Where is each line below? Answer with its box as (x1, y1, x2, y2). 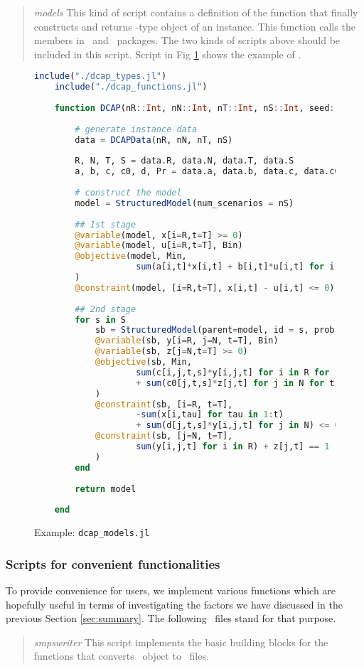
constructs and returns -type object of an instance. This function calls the (33, 18, 355, 33)
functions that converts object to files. (33, 648, 209, 663)
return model (75, 483, 136, 494)
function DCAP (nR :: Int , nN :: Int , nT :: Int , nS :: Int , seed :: (54, 103, 340, 113)
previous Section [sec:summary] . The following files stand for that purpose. (6, 611, 336, 626)
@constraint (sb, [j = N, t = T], (95, 431, 233, 441)
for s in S (75, 314, 126, 325)
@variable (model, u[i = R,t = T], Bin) (75, 240, 243, 251)
